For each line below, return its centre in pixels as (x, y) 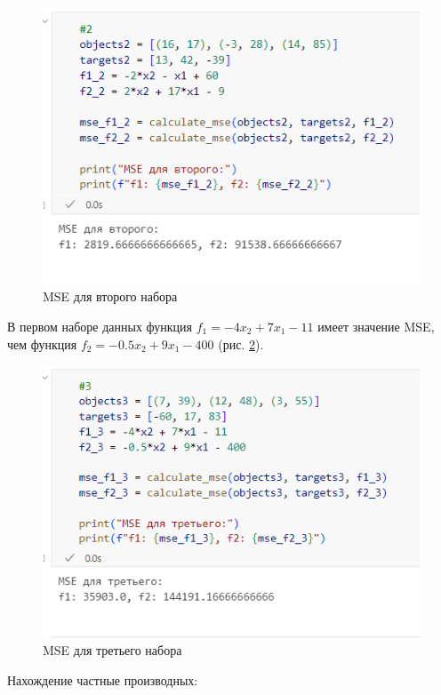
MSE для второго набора (110, 296)
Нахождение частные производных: (103, 679)
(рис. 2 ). (241, 344)
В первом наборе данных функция (100, 326)
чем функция (42, 344)
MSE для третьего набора (112, 650)
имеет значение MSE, (376, 326)
